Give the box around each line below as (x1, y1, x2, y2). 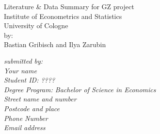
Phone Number (4, 113, 48, 123)
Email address (4, 122, 46, 133)
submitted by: (4, 55, 43, 66)
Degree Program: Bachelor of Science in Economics (4, 84, 156, 94)
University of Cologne (4, 20, 68, 31)
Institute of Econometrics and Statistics (4, 11, 122, 21)
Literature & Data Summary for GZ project (4, 1, 134, 11)
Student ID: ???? (4, 75, 55, 85)
